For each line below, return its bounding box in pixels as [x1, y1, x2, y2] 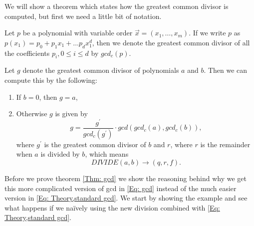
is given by [55, 108, 88, 119]
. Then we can [204, 65, 248, 75]
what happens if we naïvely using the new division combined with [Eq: [4, 202, 220, 213]
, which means [85, 149, 129, 159]
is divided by [40, 149, 80, 159]
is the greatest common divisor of [44, 139, 146, 149]
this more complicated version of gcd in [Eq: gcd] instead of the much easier [4, 183, 237, 193]
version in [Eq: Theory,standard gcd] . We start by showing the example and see [4, 193, 248, 203]
